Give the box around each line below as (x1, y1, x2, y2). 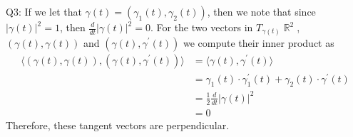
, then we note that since (207, 4, 316, 18)
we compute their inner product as (183, 35, 334, 50)
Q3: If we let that (6, 4, 82, 18)
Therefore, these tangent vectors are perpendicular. (6, 117, 230, 132)
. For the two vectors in (150, 20, 253, 34)
